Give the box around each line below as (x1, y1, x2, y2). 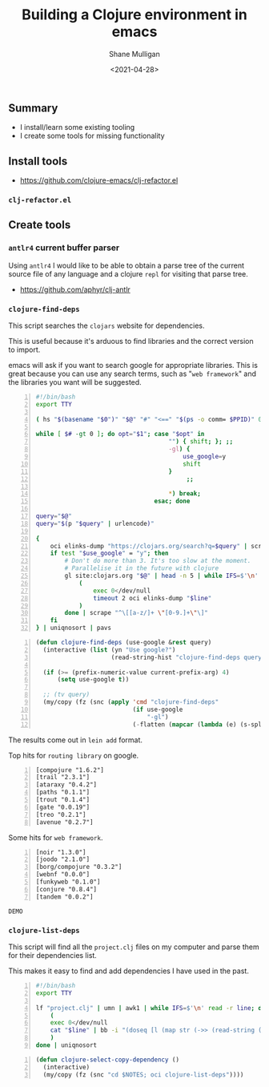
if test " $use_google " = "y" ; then (50, 549, 169, 558)
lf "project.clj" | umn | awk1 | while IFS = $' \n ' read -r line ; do (35, 1004, 266, 1012)
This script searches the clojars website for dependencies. (8, 321, 206, 330)
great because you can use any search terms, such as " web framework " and (8, 369, 257, 378)
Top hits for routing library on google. (8, 750, 139, 760)
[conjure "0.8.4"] (35, 885, 98, 893)
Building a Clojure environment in (21, 6, 248, 24)
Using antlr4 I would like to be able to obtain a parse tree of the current (8, 261, 245, 270)
